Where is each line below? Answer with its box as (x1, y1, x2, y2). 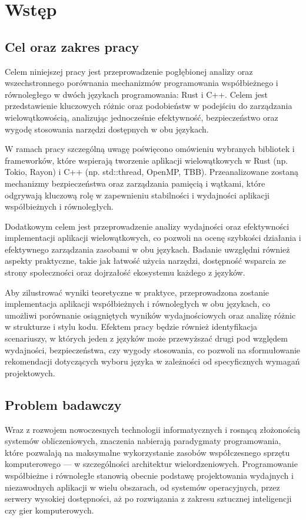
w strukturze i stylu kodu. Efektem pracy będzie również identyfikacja (5, 320, 258, 333)
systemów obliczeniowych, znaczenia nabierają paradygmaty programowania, (5, 435, 281, 447)
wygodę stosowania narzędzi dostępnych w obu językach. (5, 122, 209, 135)
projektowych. (5, 366, 55, 379)
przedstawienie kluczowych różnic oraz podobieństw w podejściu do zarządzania (5, 100, 292, 112)
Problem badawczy (5, 395, 122, 413)
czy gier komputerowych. (5, 504, 94, 516)
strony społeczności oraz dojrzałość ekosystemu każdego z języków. (5, 266, 245, 279)
